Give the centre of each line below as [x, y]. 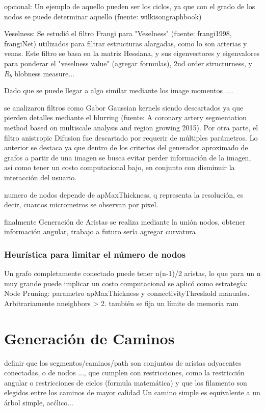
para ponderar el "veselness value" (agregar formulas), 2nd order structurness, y [128, 63]
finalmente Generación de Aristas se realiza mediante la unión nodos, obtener [125, 221]
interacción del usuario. [41, 177]
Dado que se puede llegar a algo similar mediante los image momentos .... [119, 90]
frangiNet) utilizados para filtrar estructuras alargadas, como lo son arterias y [126, 43]
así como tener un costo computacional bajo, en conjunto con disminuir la [120, 167]
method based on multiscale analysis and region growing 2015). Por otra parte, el [131, 127]
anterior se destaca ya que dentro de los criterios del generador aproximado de [126, 147]
